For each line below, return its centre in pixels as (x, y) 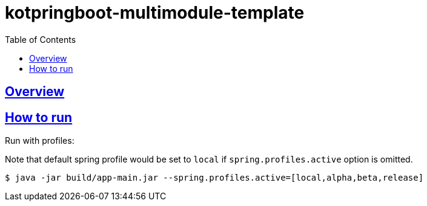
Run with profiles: (40, 141)
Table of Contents (41, 39)
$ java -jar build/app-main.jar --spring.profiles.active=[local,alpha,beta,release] (214, 178)
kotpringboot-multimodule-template (155, 13)
